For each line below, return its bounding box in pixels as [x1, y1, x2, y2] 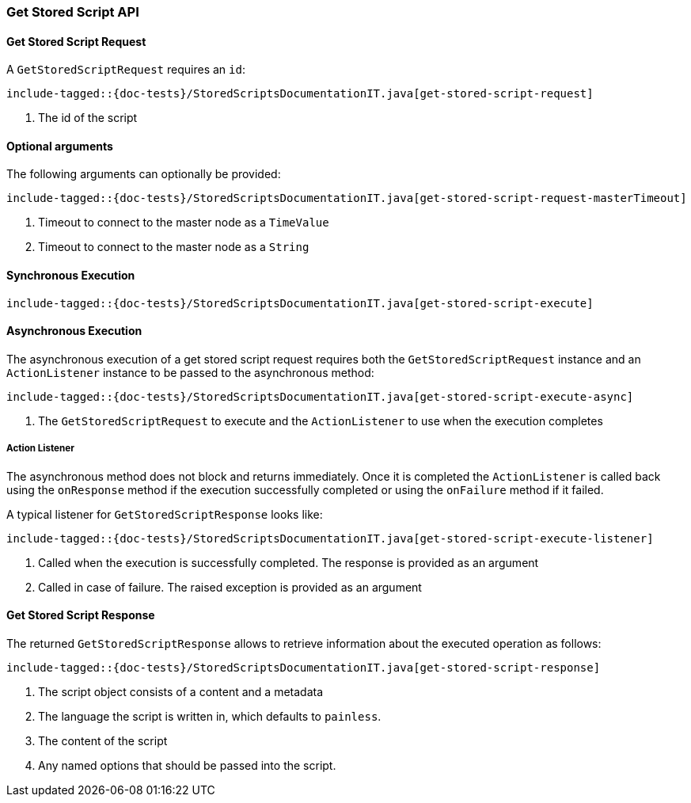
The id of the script [38, 111, 138, 125]
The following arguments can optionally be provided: [6, 167, 281, 181]
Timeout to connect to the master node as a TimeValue [38, 215, 329, 230]
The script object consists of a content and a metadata [38, 684, 324, 698]
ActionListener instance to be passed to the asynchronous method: [6, 365, 374, 379]
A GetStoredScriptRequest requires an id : [6, 63, 245, 77]
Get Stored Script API [6, 4, 139, 20]
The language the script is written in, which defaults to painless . [38, 709, 382, 723]
